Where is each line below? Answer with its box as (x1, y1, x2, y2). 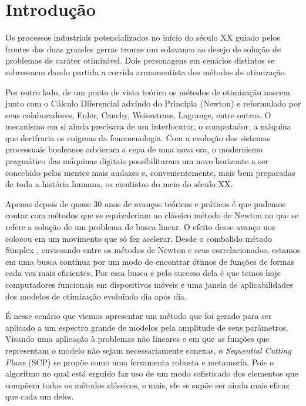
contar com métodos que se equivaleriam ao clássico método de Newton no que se (5, 209, 298, 221)
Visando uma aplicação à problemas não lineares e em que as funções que (5, 332, 270, 345)
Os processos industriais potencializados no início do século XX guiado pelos (5, 31, 280, 44)
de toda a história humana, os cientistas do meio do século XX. (5, 178, 233, 190)
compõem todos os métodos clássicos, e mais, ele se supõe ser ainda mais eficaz (5, 378, 290, 391)
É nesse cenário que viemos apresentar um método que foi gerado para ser (5, 310, 272, 322)
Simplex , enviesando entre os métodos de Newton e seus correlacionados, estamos (5, 244, 301, 256)
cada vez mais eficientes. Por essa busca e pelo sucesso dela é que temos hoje (5, 267, 281, 279)
